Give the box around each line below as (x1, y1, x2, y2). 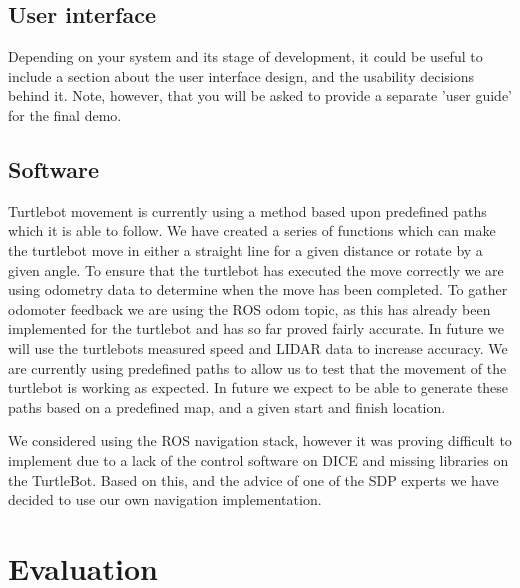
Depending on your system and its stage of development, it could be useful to (8, 46, 483, 67)
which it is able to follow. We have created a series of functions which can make (8, 220, 496, 241)
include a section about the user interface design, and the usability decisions (8, 65, 475, 86)
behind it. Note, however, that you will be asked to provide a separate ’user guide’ (8, 85, 512, 106)
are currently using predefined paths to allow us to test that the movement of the (8, 357, 507, 378)
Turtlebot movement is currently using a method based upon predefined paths (8, 200, 487, 221)
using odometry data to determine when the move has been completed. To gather (8, 279, 508, 300)
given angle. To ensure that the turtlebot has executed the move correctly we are (8, 259, 504, 280)
